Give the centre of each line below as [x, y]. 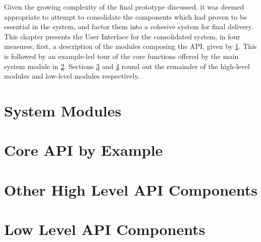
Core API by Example [84, 150]
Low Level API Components [105, 229]
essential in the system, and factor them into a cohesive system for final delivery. [129, 26]
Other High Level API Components [131, 189]
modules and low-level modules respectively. [72, 76]
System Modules [63, 110]
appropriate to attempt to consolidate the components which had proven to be [126, 16]
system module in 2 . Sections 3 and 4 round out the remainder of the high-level [127, 66]
